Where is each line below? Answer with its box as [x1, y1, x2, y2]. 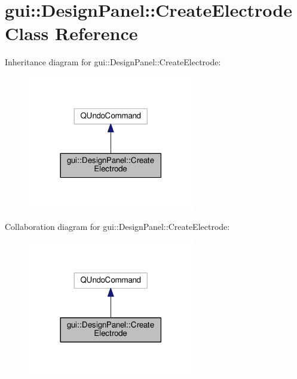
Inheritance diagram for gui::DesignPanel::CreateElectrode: [5, 56, 221, 68]
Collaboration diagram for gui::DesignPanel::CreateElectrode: [5, 220, 230, 232]
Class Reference [5, 21, 138, 46]
